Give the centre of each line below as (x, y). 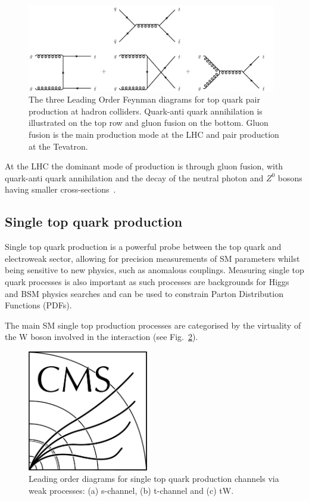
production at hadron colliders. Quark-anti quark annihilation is (146, 111)
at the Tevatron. (58, 146)
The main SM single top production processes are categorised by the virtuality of (153, 325)
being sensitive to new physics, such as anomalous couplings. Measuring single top (154, 270)
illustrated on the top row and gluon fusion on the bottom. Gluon (149, 123)
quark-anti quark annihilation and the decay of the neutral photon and (134, 177)
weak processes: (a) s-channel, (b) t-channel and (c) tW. (131, 490)
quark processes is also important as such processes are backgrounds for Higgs (147, 281)
